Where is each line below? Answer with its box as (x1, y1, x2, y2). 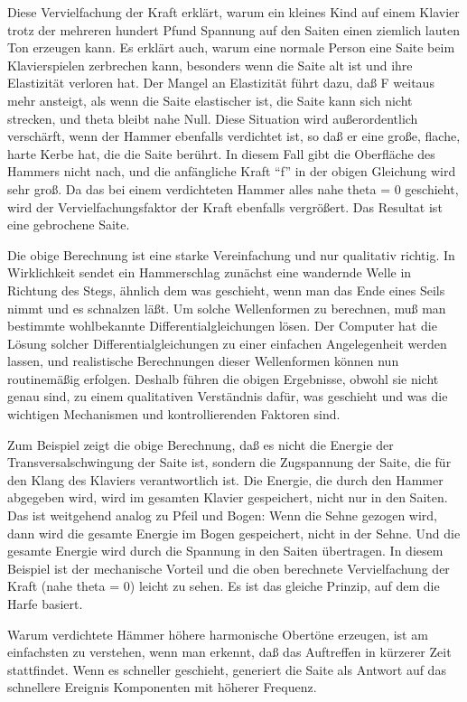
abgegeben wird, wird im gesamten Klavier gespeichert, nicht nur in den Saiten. (7, 488, 448, 507)
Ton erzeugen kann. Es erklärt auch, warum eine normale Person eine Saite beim (7, 38, 455, 57)
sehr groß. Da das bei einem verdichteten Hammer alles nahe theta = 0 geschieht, (7, 179, 459, 198)
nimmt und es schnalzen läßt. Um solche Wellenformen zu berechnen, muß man (7, 298, 446, 317)
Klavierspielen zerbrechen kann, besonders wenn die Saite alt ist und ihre (7, 55, 413, 74)
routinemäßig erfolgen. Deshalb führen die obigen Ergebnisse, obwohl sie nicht (7, 369, 439, 388)
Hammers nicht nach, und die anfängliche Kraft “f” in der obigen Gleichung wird (7, 162, 456, 181)
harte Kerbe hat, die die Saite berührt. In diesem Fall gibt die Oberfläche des (7, 144, 435, 163)
